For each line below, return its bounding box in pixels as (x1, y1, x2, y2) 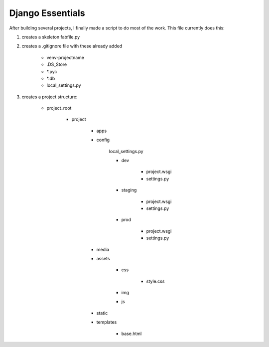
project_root (46, 105, 72, 111)
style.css (146, 278, 165, 284)
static (96, 310, 108, 316)
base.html (121, 331, 142, 337)
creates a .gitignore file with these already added (21, 43, 123, 49)
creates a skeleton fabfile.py (21, 34, 80, 40)
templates (96, 319, 117, 325)
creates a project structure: (21, 94, 78, 100)
